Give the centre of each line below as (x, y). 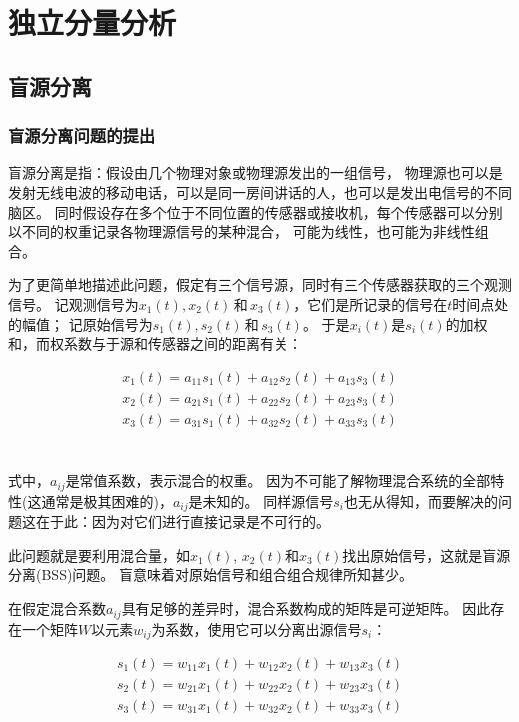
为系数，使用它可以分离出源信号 (256, 628)
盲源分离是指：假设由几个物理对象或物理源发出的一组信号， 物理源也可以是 (255, 172)
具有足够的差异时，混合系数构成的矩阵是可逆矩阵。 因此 (306, 608)
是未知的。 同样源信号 (261, 500)
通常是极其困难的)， (107, 500)
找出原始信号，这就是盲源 (426, 554)
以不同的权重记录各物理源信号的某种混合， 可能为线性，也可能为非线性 (241, 231)
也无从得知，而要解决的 (420, 500)
